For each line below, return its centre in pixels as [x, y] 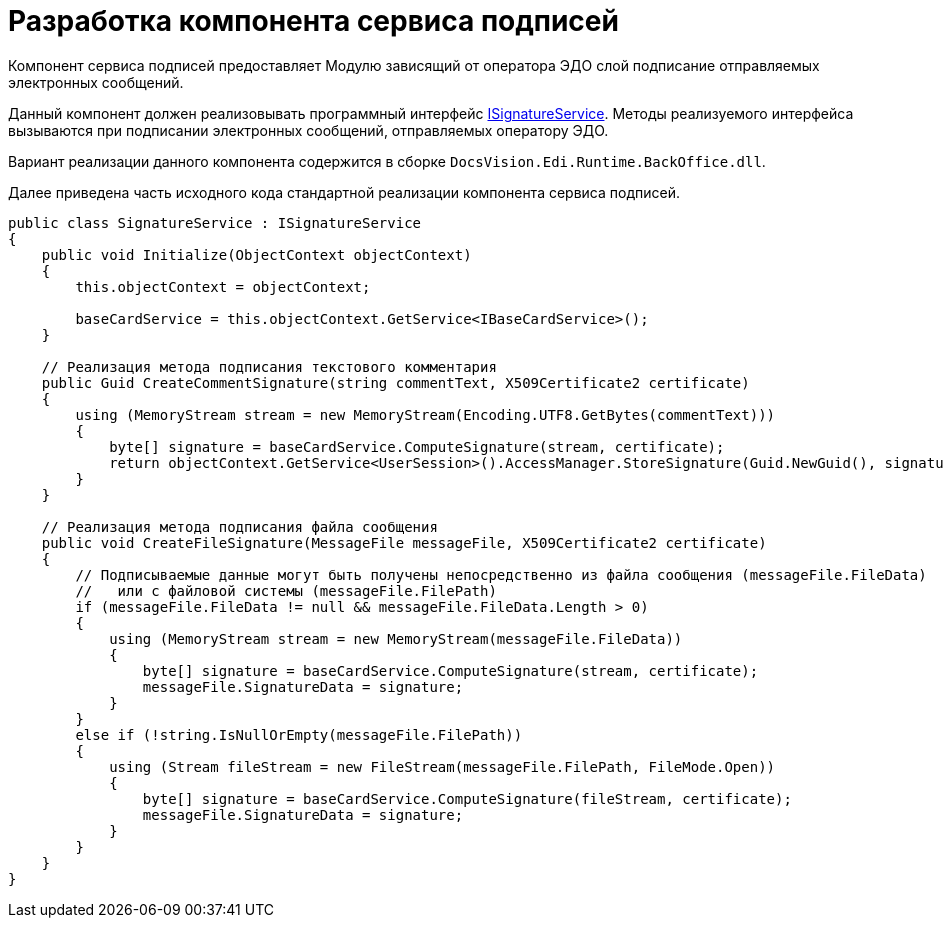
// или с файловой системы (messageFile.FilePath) [286, 590]
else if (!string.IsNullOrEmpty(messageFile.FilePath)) [299, 734]
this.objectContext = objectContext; [223, 286]
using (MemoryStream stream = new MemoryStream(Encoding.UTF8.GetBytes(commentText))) [425, 414]
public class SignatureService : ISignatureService [215, 222]
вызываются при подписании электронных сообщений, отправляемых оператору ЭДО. [308, 130]
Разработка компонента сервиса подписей [313, 21]
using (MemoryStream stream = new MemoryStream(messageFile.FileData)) [396, 638]
